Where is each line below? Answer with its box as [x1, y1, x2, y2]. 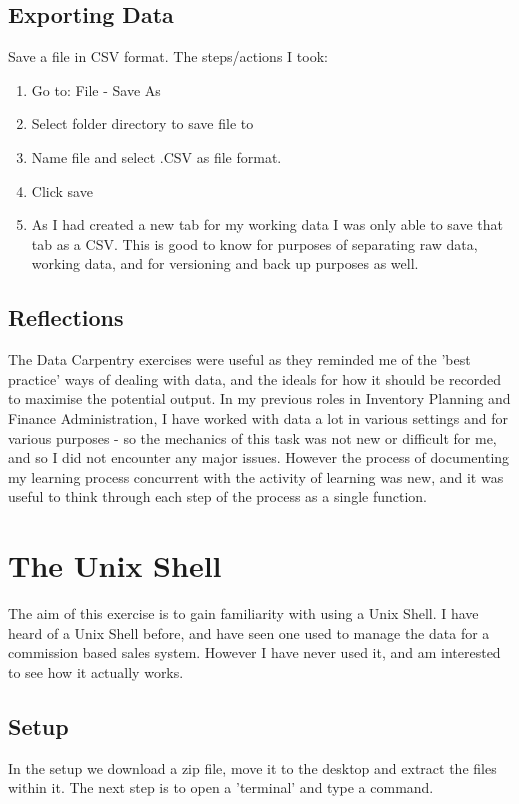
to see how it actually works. [8, 661, 184, 682]
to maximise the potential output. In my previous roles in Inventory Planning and [8, 388, 511, 409]
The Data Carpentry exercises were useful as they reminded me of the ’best [8, 349, 471, 370]
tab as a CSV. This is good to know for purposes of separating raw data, [31, 233, 478, 254]
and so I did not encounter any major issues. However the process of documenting [8, 447, 510, 468]
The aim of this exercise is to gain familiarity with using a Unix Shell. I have [8, 603, 479, 624]
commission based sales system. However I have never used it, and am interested [8, 642, 501, 663]
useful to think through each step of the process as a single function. [8, 486, 427, 507]
